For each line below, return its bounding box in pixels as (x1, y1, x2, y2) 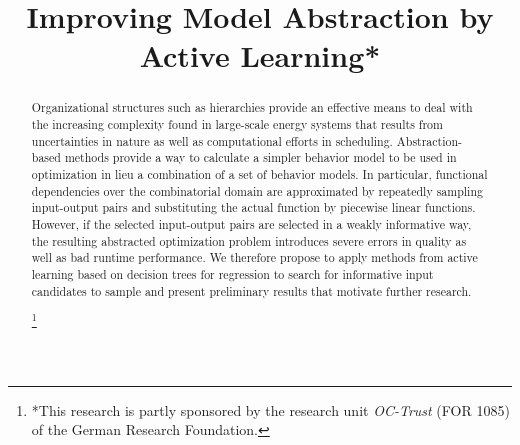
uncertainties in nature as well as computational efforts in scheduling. (31, 132, 393, 149)
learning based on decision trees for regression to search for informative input (31, 265, 434, 282)
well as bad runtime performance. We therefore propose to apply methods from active (31, 249, 478, 266)
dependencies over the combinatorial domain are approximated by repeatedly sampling (31, 182, 483, 199)
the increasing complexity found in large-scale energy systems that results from (31, 116, 443, 133)
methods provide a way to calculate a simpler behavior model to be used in (64, 149, 457, 166)
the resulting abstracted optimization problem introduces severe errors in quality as (31, 232, 467, 249)
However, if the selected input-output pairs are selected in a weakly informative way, (31, 215, 472, 232)
